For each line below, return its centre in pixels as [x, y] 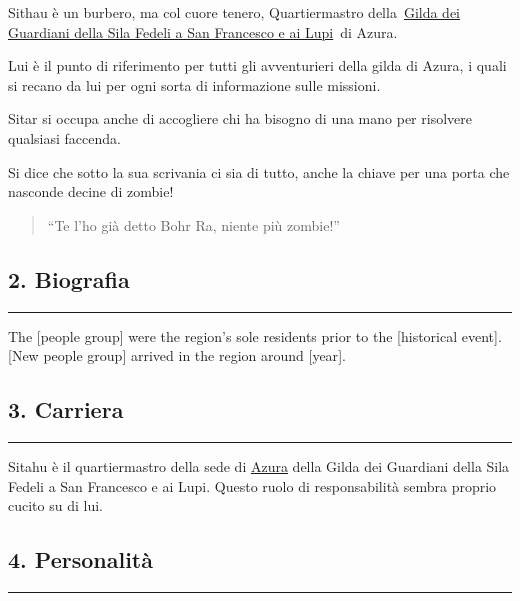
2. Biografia [69, 278]
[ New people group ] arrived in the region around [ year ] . [177, 355]
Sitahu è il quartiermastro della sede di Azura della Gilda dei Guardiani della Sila [259, 465]
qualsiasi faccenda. [64, 137]
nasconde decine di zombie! [91, 191]
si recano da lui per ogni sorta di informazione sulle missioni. [194, 84]
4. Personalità [80, 559]
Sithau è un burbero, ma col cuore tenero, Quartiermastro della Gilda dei [234, 12]
